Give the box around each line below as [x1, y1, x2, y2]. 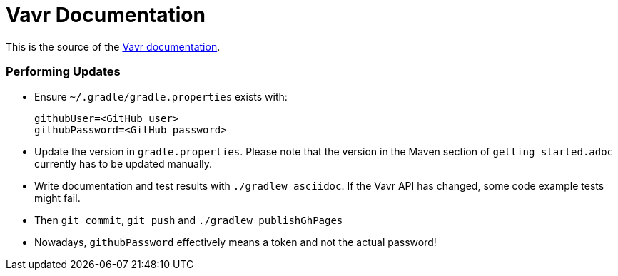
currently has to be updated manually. [34, 157, 213, 170]
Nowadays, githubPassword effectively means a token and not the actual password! [34, 235, 437, 248]
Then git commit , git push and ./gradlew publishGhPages [34, 213, 343, 226]
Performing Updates [6, 64, 121, 79]
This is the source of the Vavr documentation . [6, 40, 221, 53]
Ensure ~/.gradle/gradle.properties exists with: [34, 90, 288, 103]
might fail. [34, 191, 81, 204]
